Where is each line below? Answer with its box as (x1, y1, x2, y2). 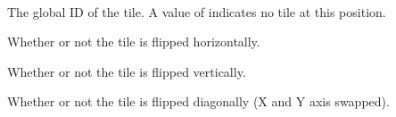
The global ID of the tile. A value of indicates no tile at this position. (7, 2, 386, 21)
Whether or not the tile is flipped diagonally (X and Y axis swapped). (7, 92, 390, 111)
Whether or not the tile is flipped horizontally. (7, 32, 260, 51)
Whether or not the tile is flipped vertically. (7, 62, 246, 80)
